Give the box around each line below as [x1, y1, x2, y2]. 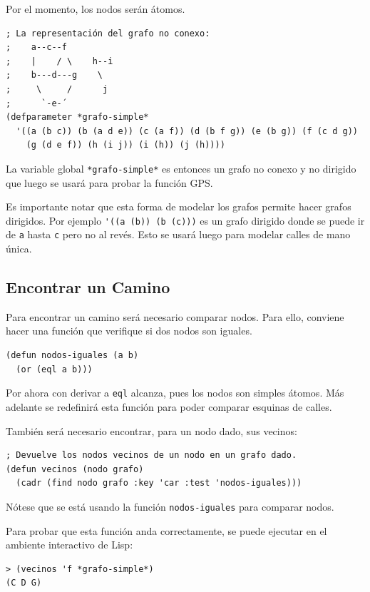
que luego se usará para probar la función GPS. [6, 175, 213, 190]
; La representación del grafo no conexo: [6, 28, 210, 39]
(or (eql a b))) [16, 364, 93, 374]
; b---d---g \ [6, 70, 103, 81]
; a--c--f [6, 42, 67, 53]
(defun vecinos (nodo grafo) [6, 464, 144, 474]
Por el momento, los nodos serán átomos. [6, 1, 185, 16]
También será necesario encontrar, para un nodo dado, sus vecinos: [6, 423, 297, 438]
